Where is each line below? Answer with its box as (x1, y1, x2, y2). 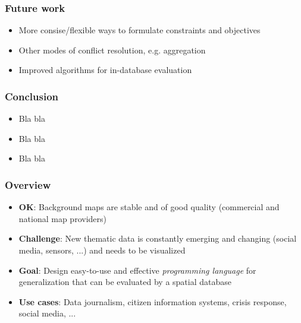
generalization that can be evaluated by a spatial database (18, 275, 231, 288)
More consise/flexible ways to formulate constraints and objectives (18, 24, 261, 36)
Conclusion (5, 88, 58, 103)
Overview (5, 177, 51, 192)
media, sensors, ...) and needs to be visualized (18, 244, 186, 256)
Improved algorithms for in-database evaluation (18, 64, 192, 76)
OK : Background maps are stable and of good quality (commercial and (18, 201, 280, 213)
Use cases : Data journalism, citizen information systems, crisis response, (18, 295, 287, 308)
